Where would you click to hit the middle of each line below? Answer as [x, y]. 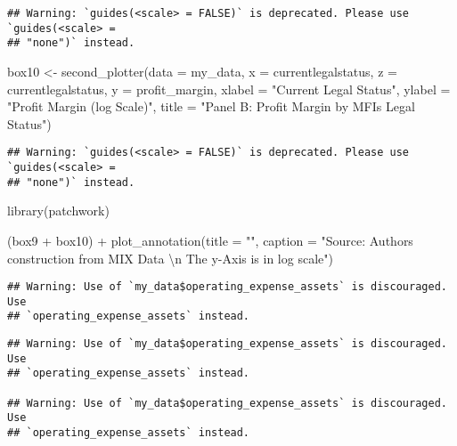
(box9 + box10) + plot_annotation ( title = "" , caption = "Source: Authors [210, 240]
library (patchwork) [58, 211]
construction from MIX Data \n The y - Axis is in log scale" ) [170, 258]
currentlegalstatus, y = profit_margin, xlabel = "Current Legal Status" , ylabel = [229, 89]
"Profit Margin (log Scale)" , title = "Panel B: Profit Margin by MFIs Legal [211, 106]
